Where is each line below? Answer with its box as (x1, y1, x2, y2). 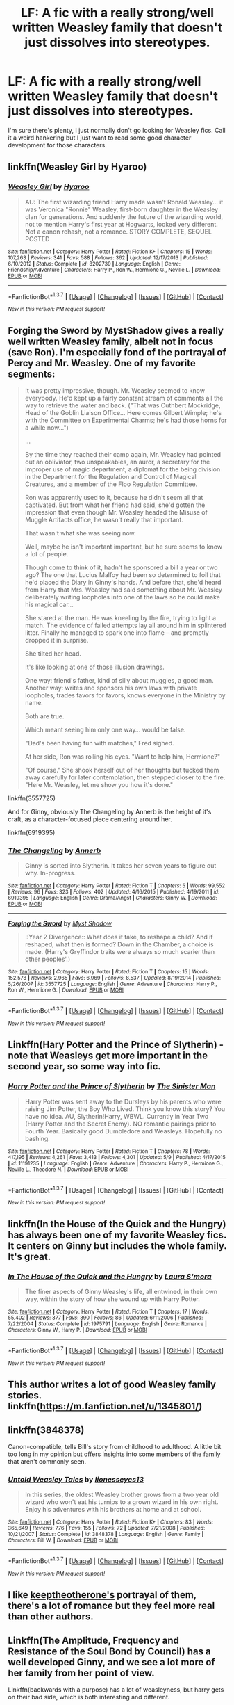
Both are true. (24, 712, 65, 720)
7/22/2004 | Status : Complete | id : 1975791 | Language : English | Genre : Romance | (8, 1320, 208, 1327)
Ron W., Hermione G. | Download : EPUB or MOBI (8, 987, 124, 994)
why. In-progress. (24, 869, 76, 878)
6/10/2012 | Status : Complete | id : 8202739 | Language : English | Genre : (8, 260, 181, 267)
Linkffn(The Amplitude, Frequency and (8, 1634, 179, 1646)
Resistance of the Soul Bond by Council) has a (8, 1645, 211, 1657)
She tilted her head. (24, 649, 82, 658)
